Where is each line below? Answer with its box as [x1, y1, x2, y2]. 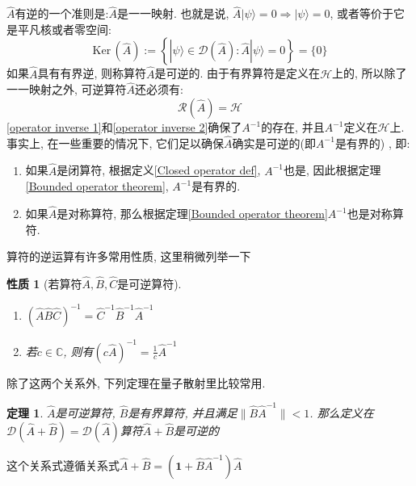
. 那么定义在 [309, 404, 374, 421]
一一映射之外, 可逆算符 [6, 81, 127, 98]
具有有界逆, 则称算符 [37, 65, 147, 82]
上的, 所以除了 [332, 65, 407, 82]
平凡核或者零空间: [17, 20, 111, 37]
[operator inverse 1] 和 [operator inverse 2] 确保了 [6, 119, 242, 136]
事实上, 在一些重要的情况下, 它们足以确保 [6, 134, 225, 151]
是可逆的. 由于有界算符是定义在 [154, 65, 321, 82]
